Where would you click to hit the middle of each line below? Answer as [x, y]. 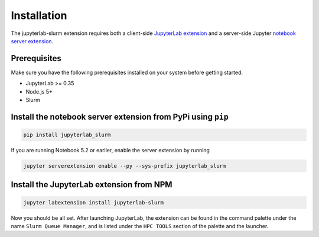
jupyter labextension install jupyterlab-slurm [93, 202]
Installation [39, 15]
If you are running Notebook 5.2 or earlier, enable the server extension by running [110, 150]
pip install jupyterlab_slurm [67, 135]
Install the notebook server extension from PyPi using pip [120, 116]
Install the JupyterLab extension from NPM [92, 185]
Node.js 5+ [39, 91]
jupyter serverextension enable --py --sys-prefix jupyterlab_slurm [125, 166]
